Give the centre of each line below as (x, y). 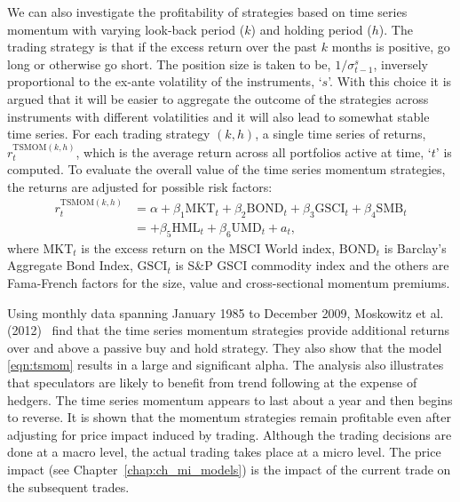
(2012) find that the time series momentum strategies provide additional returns (228, 330)
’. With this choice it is (390, 81)
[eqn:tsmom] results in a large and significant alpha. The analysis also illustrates (226, 365)
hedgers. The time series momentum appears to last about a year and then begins (230, 399)
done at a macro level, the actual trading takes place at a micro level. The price (224, 452)
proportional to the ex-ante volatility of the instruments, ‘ (165, 81)
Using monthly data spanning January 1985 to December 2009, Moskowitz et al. (226, 312)
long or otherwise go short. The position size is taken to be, (169, 64)
